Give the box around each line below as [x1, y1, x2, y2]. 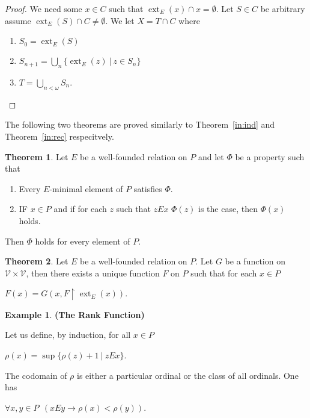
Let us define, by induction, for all [5, 328, 131, 341]
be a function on [225, 255, 285, 267]
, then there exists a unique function [26, 266, 160, 279]
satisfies [133, 182, 162, 195]
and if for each [53, 202, 107, 215]
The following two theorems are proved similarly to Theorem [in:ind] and [5, 118, 275, 131]
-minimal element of [49, 182, 123, 195]
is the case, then [198, 202, 258, 215]
